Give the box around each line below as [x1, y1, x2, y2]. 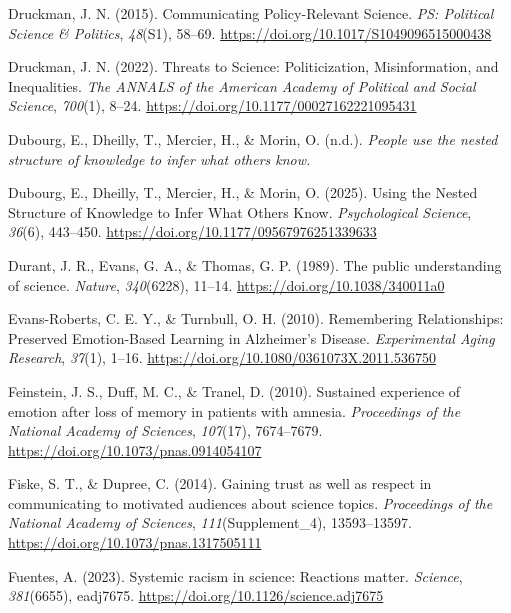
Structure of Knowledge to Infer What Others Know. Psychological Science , [8, 201, 472, 222]
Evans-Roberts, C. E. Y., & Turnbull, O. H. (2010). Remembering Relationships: [8, 308, 504, 329]
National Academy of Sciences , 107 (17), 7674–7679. [8, 420, 323, 441]
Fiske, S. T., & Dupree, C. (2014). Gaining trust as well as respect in [8, 473, 432, 494]
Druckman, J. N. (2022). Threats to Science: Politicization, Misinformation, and [8, 56, 499, 77]
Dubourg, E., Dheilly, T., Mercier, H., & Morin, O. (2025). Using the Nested [8, 182, 478, 203]
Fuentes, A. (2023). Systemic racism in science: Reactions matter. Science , [8, 565, 463, 586]
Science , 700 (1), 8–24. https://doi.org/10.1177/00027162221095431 [8, 95, 417, 116]
